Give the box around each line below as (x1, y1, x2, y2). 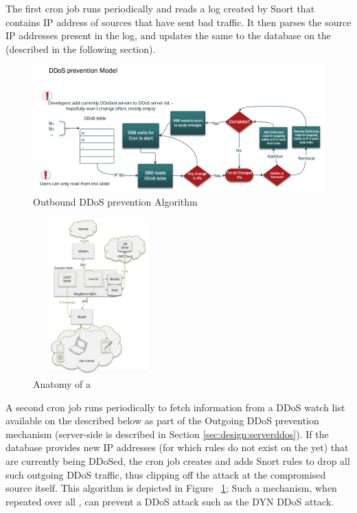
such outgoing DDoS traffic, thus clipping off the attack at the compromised (5, 467, 326, 481)
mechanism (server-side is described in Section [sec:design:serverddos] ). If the (5, 426, 329, 441)
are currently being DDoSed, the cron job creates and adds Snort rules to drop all (5, 453, 350, 468)
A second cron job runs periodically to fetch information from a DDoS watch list (5, 400, 345, 414)
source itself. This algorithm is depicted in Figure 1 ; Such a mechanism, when (5, 481, 337, 495)
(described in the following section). (5, 41, 156, 56)
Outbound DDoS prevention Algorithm (33, 194, 198, 208)
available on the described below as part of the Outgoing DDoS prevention (5, 413, 319, 428)
